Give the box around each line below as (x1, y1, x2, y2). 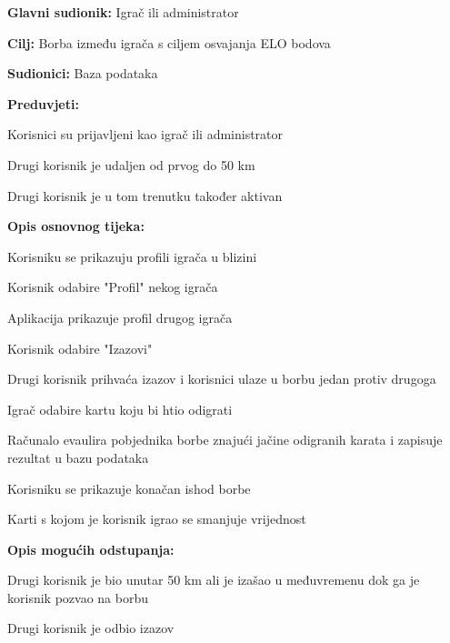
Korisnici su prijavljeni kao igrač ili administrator (7, 125, 284, 144)
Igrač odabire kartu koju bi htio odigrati (7, 399, 233, 418)
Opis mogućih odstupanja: (7, 539, 175, 558)
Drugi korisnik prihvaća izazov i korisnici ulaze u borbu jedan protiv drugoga (7, 369, 436, 388)
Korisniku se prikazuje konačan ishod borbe (7, 478, 251, 497)
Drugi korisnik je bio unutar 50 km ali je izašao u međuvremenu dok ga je (7, 570, 420, 589)
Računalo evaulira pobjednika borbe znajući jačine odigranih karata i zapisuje (7, 430, 443, 449)
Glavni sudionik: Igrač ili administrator (7, 3, 239, 21)
